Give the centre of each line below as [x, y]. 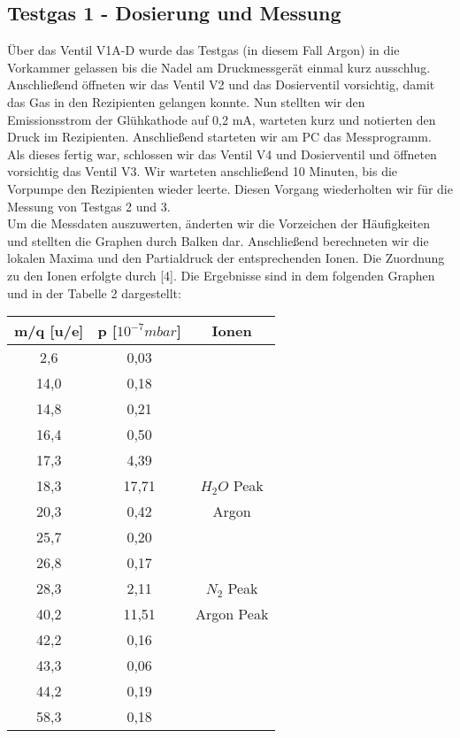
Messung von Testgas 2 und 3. [89, 206]
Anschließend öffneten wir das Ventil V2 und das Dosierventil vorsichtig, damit [221, 85]
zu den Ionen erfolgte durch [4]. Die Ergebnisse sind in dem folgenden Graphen [221, 275]
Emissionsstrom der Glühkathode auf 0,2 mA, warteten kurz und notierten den [222, 119]
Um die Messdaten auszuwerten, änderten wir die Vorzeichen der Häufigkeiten [218, 223]
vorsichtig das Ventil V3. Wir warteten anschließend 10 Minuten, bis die [203, 171]
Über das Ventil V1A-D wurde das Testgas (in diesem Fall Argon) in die [203, 50]
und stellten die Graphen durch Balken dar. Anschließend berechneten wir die [218, 240]
